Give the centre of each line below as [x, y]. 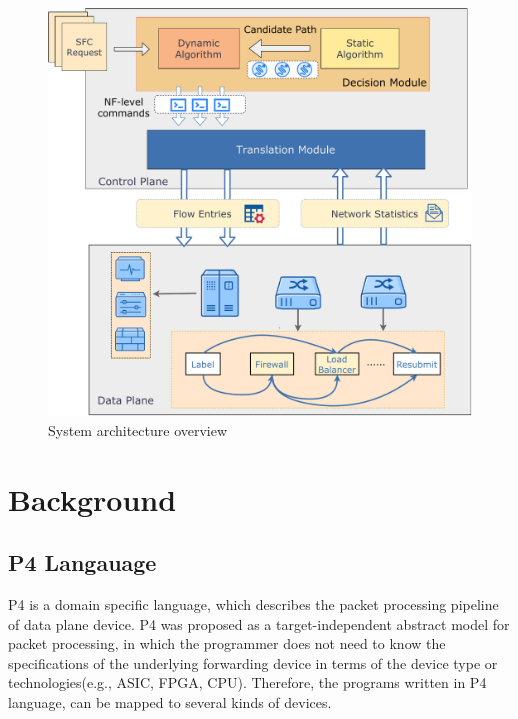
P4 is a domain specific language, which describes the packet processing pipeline [253, 604]
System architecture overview [138, 429]
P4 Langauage [82, 562]
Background [92, 498]
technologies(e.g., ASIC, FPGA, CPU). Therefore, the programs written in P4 [247, 682]
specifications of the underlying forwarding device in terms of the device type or [253, 662]
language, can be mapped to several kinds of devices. [170, 702]
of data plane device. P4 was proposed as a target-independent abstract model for [259, 623]
